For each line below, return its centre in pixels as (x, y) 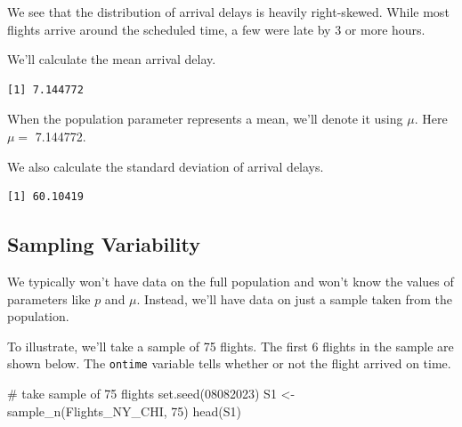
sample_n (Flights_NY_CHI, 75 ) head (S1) (124, 411)
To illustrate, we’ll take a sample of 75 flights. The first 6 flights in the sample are (231, 346)
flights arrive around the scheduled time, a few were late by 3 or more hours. (216, 29)
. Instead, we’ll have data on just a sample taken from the (295, 298)
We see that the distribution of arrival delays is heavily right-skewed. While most (228, 12)
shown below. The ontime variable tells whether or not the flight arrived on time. (229, 363)
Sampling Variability (104, 244)
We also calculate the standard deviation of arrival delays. (166, 166)
